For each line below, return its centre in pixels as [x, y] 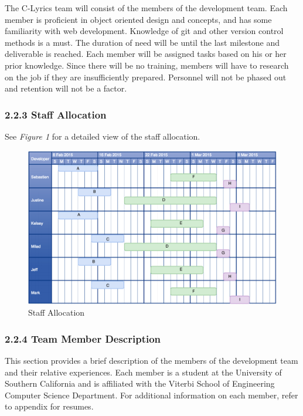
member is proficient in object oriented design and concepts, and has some [138, 19]
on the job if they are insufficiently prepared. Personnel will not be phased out [146, 77]
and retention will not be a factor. [66, 88]
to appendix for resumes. [49, 406]
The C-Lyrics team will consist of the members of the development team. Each [146, 8]
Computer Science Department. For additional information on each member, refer [151, 395]
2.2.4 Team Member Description [83, 338]
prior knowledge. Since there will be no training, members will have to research [147, 65]
